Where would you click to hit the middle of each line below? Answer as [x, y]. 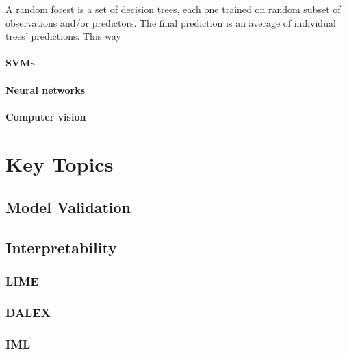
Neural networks [46, 89]
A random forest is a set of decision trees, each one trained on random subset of [173, 9]
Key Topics [60, 163]
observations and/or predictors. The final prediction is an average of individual [171, 22]
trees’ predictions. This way [63, 36]
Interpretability [61, 247]
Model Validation [68, 207]
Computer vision [46, 116]
